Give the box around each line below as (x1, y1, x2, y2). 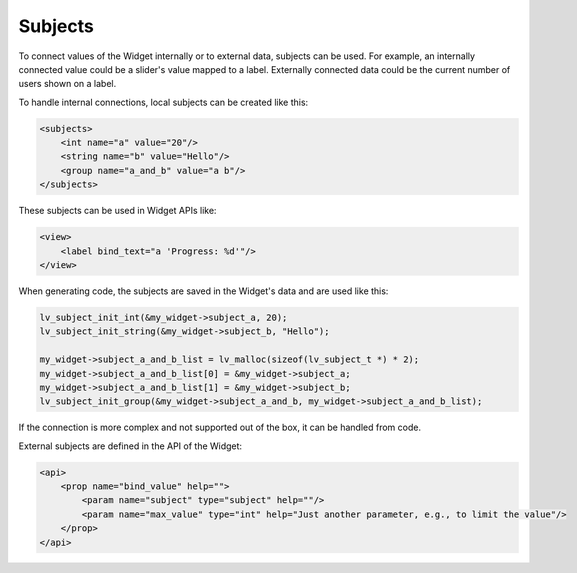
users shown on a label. (18, 78, 117, 90)
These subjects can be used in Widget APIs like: (18, 205, 217, 217)
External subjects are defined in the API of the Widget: (18, 440, 243, 452)
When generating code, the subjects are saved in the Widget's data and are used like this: (18, 285, 389, 297)
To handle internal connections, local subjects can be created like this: (18, 96, 309, 108)
